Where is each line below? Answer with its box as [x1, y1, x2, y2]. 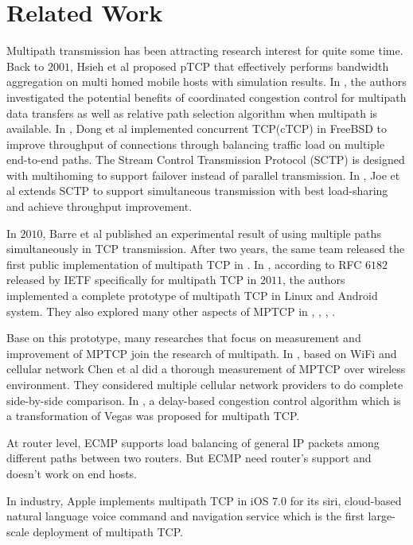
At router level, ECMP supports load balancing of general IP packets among [6, 434, 380, 450]
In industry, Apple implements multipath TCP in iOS [6, 492, 269, 508]
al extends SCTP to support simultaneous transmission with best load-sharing [6, 182, 388, 199]
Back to [6, 57, 45, 74]
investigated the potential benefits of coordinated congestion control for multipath [6, 88, 407, 105]
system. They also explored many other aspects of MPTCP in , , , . [6, 302, 336, 319]
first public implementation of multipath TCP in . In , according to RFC [6, 255, 362, 272]
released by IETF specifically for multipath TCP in [6, 271, 257, 288]
